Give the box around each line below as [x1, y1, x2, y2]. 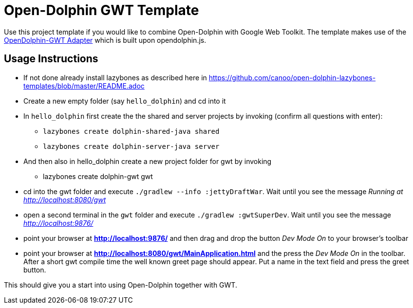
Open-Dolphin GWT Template [4, 2, 199, 18]
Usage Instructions [4, 53, 98, 65]
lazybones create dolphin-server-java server [43, 142, 220, 150]
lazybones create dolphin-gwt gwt [43, 172, 153, 181]
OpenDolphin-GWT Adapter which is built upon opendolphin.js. [4, 36, 206, 44]
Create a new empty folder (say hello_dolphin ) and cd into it [23, 96, 226, 105]
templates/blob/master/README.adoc [23, 81, 145, 90]
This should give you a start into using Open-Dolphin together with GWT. [4, 280, 237, 289]
